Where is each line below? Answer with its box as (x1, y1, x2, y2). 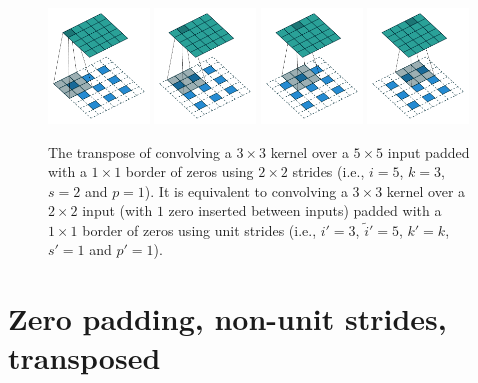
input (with (82, 200, 153, 221)
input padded (387, 141, 470, 162)
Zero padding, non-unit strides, (8, 298, 447, 339)
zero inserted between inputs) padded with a (168, 200, 442, 221)
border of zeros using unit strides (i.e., (82, 219, 317, 240)
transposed (8, 337, 161, 378)
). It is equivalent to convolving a (144, 180, 348, 201)
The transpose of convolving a (48, 141, 232, 162)
